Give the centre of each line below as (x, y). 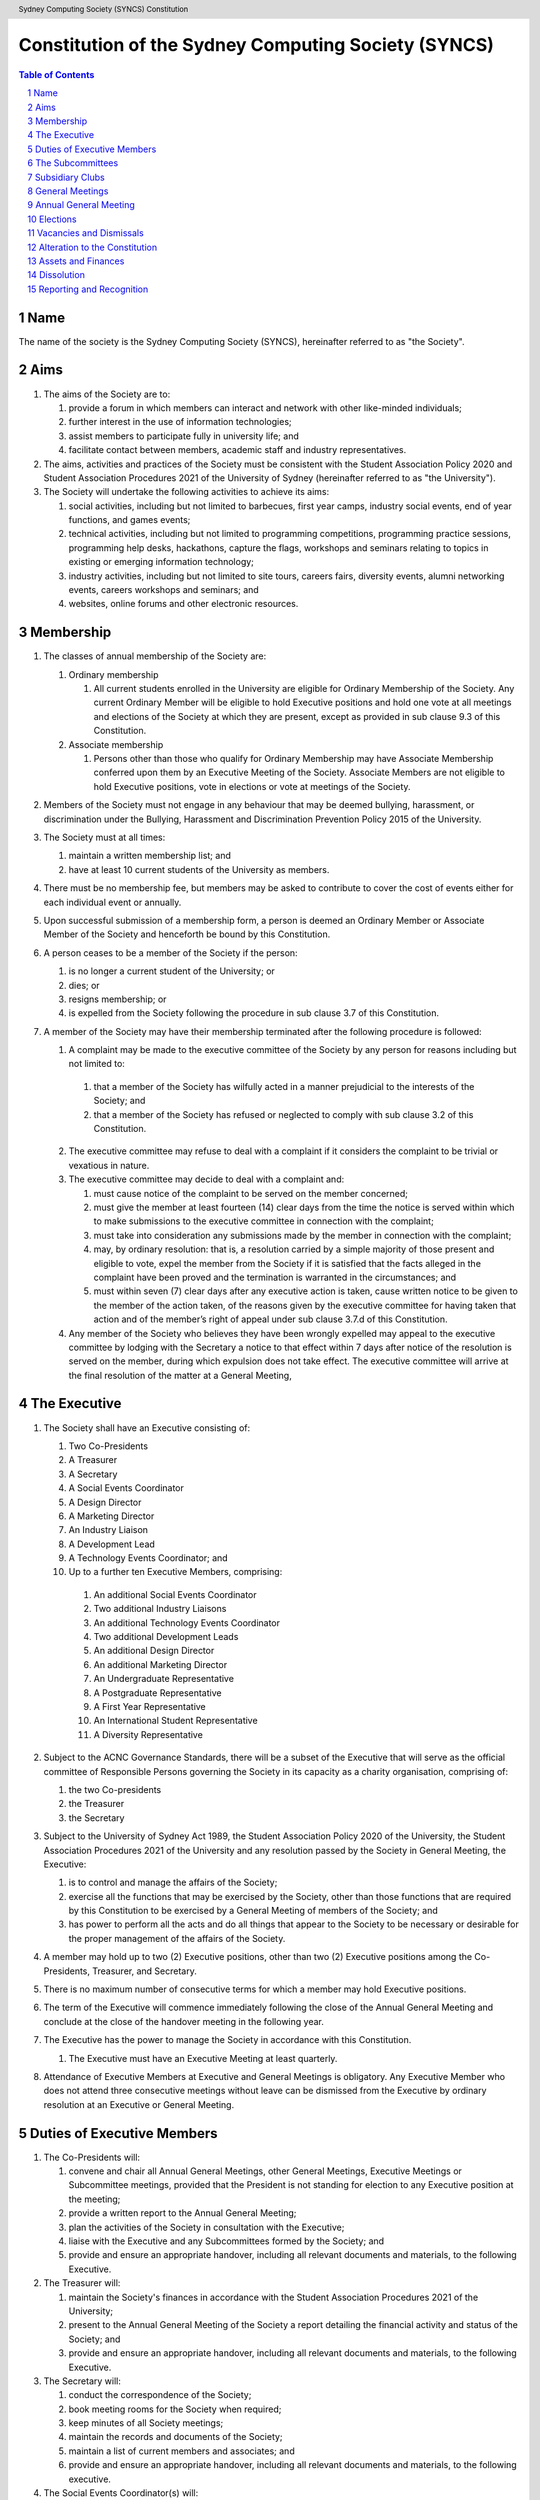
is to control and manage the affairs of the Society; (173, 1882)
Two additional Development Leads (166, 1637)
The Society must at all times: (104, 837)
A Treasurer (93, 1460)
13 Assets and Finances (76, 261)
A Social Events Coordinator (126, 1488)
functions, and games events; (129, 520)
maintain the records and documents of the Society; (176, 2437)
